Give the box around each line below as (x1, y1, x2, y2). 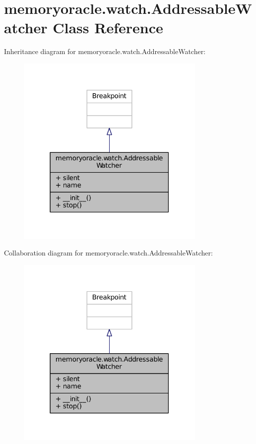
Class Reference (53, 17, 163, 38)
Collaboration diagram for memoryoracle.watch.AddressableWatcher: (4, 248, 213, 258)
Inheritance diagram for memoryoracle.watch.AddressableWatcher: (4, 46, 206, 57)
